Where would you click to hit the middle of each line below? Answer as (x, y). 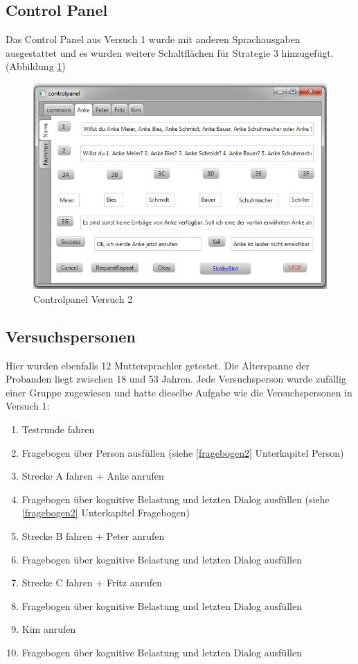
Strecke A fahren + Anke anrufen (93, 476)
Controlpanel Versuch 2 (83, 298)
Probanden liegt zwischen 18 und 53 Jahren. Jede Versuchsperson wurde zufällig (176, 379)
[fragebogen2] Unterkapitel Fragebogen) (106, 513)
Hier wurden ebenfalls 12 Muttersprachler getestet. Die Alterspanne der (158, 365)
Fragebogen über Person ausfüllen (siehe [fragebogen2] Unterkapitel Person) (183, 452)
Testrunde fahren (58, 429)
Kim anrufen (49, 629)
